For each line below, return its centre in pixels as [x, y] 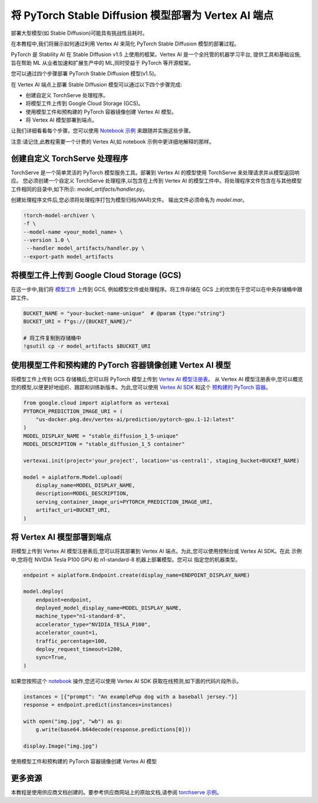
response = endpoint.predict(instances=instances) [98, 705]
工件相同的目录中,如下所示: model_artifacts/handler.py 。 [79, 189]
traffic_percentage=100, [72, 641]
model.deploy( [44, 591]
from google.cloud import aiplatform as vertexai [96, 403]
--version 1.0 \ [47, 240]
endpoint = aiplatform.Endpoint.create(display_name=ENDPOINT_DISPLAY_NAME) [137, 575]
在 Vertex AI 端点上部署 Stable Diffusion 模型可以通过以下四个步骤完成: [97, 84]
